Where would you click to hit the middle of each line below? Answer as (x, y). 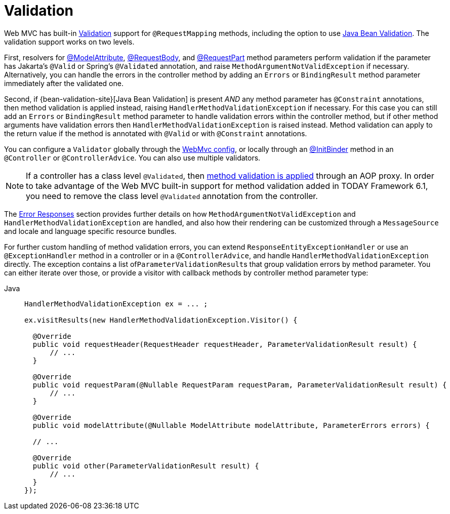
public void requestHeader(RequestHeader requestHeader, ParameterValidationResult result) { (225, 344)
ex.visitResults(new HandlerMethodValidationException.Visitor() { (161, 320)
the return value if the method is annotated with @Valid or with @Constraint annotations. (156, 133)
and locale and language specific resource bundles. (90, 231)
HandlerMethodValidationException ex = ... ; (116, 304)
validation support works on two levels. (69, 42)
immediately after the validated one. (64, 83)
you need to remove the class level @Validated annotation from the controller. (172, 196)
